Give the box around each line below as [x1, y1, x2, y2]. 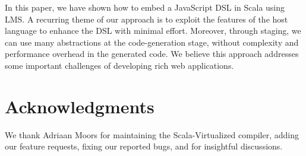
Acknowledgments [5, 94, 154, 118]
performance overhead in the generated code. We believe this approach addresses [5, 47, 299, 60]
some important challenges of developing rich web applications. [5, 59, 234, 71]
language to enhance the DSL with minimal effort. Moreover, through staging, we [5, 24, 301, 37]
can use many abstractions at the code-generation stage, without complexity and [5, 36, 299, 48]
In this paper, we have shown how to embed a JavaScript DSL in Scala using [5, 1, 285, 13]
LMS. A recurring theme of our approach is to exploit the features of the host [5, 12, 288, 25]
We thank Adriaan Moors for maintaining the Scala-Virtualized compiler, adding [5, 128, 299, 141]
